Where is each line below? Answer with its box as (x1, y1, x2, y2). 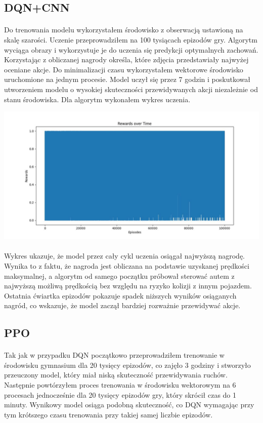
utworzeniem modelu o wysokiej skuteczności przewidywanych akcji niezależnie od (4, 83, 258, 94)
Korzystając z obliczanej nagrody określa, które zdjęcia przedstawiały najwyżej (4, 54, 249, 65)
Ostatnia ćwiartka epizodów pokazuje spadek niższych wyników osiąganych (4, 290, 237, 301)
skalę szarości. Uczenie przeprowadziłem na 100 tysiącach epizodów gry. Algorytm (4, 34, 257, 45)
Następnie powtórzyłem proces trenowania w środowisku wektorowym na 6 (4, 379, 236, 390)
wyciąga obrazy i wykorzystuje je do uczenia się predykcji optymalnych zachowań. (4, 44, 258, 55)
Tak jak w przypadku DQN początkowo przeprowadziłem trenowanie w (4, 350, 225, 360)
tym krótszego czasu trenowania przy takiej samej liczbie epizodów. (4, 409, 213, 419)
